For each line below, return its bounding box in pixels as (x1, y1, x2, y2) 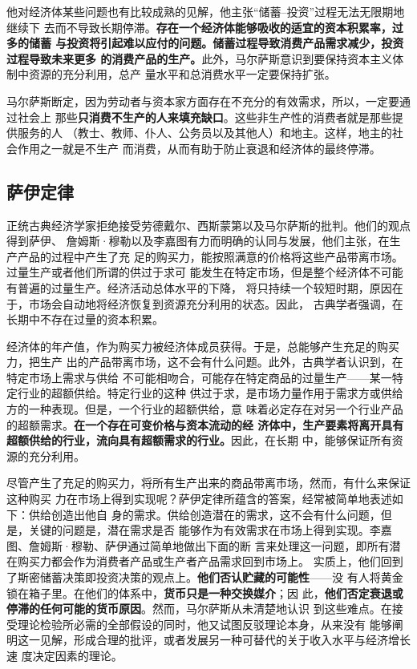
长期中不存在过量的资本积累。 (6, 311, 164, 328)
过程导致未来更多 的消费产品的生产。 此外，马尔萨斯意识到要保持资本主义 (6, 50, 393, 66)
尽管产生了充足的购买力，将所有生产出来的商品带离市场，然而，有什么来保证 (6, 474, 411, 491)
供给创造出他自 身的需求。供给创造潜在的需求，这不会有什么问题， (28, 506, 381, 522)
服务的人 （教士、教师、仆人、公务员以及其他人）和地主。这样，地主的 (17, 124, 392, 141)
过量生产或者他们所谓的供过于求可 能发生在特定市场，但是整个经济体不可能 (6, 264, 403, 280)
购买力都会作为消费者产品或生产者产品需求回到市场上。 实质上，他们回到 (17, 553, 403, 570)
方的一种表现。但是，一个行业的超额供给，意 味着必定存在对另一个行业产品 (6, 401, 403, 417)
